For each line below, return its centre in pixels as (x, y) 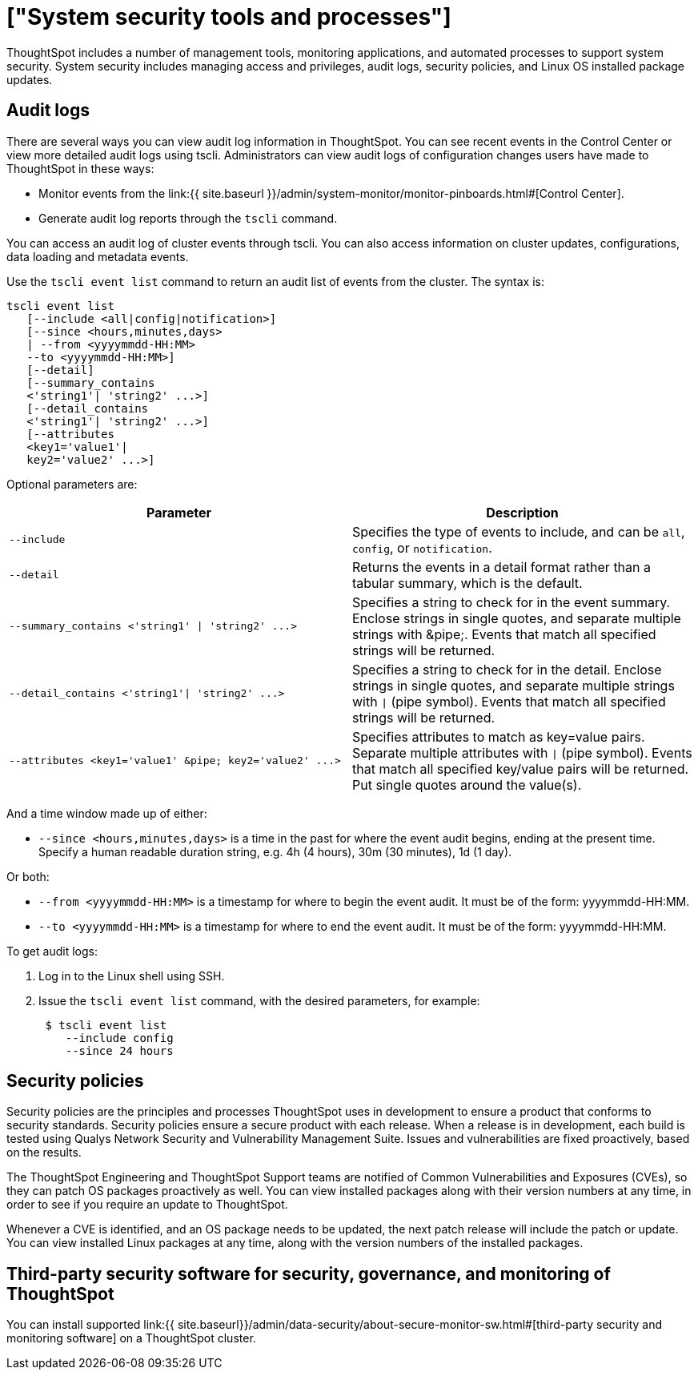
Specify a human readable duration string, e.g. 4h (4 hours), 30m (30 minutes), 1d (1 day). (275, 851)
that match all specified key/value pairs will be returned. (521, 768)
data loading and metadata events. (98, 256)
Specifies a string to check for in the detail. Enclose (507, 669)
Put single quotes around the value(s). (467, 785)
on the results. (44, 1153)
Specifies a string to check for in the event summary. (511, 602)
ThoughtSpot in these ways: (80, 168)
